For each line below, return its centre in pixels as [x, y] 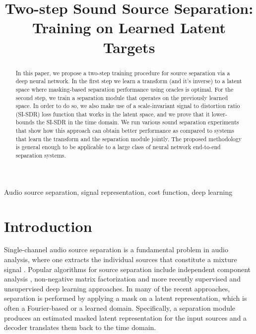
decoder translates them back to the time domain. [80, 327]
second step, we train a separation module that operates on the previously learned [122, 97]
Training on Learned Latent [129, 28]
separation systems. [41, 155]
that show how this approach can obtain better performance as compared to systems [125, 131]
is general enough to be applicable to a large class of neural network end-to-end [118, 147]
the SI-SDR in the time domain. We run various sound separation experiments [138, 122]
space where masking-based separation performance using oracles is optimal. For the [125, 89]
